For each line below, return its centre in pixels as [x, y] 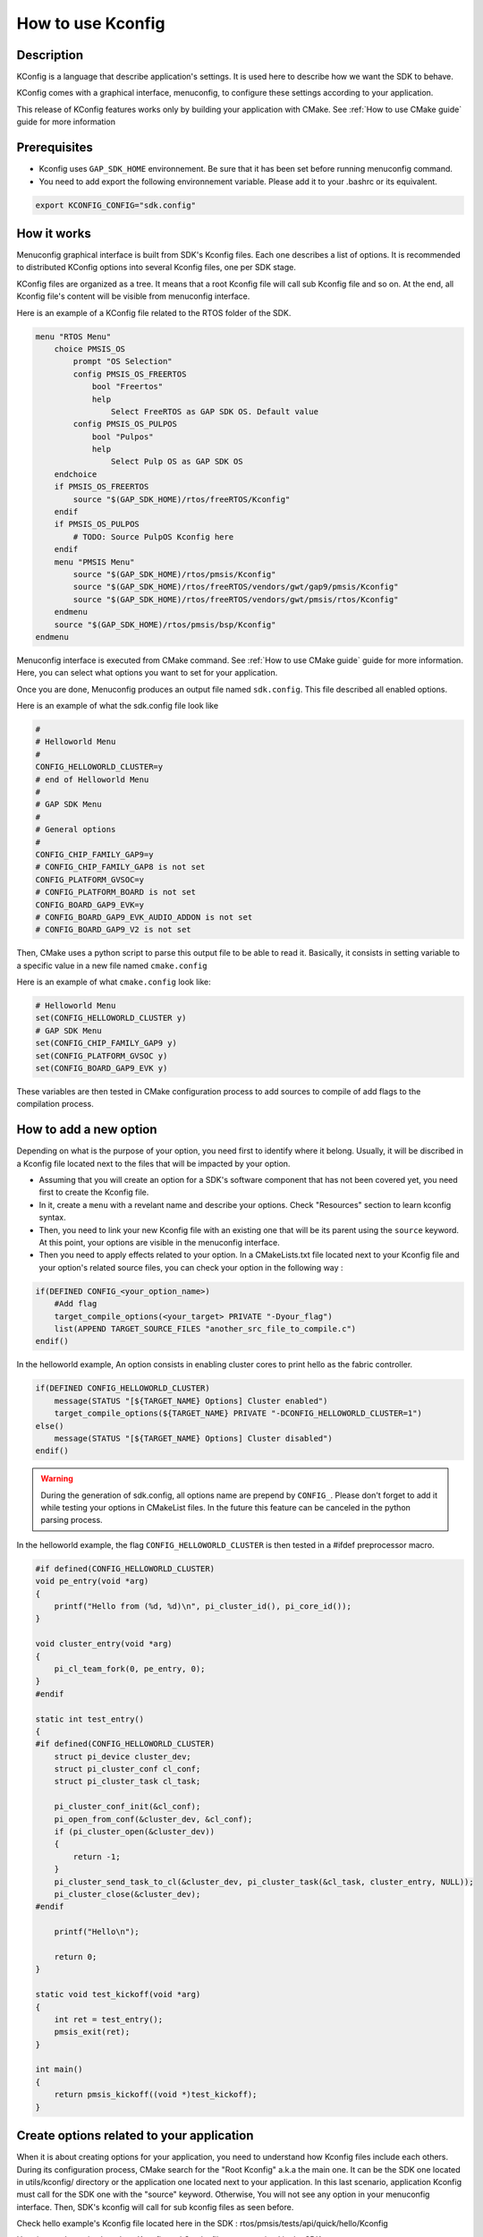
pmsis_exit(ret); [92, 2032]
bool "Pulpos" [123, 437]
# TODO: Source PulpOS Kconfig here [153, 536]
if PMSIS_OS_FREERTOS [102, 487]
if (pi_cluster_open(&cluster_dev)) [134, 1832]
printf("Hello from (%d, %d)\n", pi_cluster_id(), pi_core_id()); [203, 1606]
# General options [76, 829]
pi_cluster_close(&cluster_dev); [127, 1894]
